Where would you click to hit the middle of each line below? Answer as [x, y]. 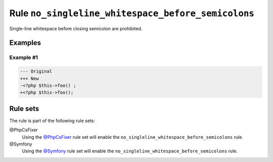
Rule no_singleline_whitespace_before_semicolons [132, 13]
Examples [25, 43]
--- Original [36, 71]
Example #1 [24, 58]
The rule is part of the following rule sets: [52, 121]
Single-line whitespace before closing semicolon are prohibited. [76, 28]
